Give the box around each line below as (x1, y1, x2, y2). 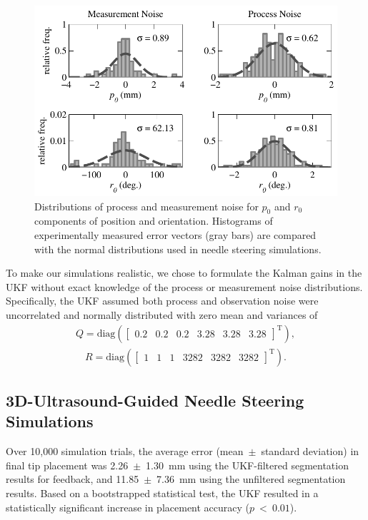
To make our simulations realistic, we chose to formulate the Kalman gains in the (6, 265, 362, 280)
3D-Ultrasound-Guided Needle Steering (6, 389, 304, 412)
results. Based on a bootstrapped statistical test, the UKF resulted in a (6, 486, 319, 501)
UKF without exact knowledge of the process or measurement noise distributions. (6, 279, 363, 294)
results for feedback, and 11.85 (6, 471, 139, 486)
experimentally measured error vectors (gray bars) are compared (34, 228, 317, 243)
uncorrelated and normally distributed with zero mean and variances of (6, 307, 318, 322)
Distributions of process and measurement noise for (34, 198, 259, 213)
